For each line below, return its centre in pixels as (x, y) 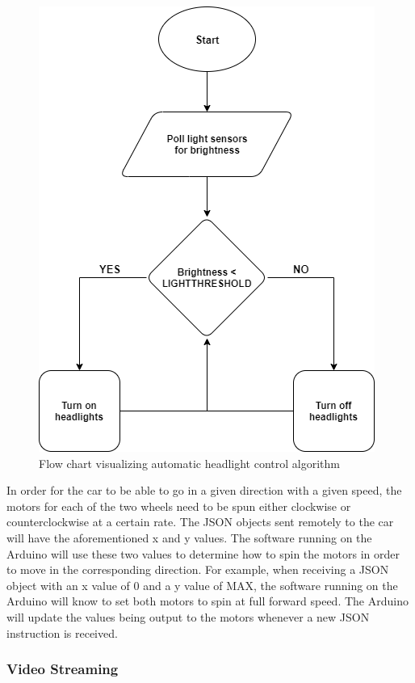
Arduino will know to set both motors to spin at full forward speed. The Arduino (207, 601)
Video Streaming (63, 669)
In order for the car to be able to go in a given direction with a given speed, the (204, 490)
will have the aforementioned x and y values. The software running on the (189, 537)
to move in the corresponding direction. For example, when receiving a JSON (198, 569)
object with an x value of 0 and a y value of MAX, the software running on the (202, 585)
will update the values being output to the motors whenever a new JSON (188, 616)
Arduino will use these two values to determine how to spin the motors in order (203, 553)
